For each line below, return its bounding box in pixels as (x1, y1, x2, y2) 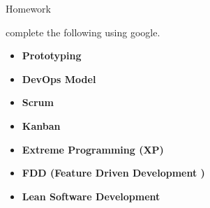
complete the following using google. (6, 24, 160, 39)
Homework (6, 1, 51, 15)
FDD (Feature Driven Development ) (22, 165, 205, 180)
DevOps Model (22, 71, 96, 86)
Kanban (22, 118, 61, 133)
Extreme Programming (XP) (22, 142, 164, 156)
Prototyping (22, 48, 82, 63)
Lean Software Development (22, 188, 160, 203)
